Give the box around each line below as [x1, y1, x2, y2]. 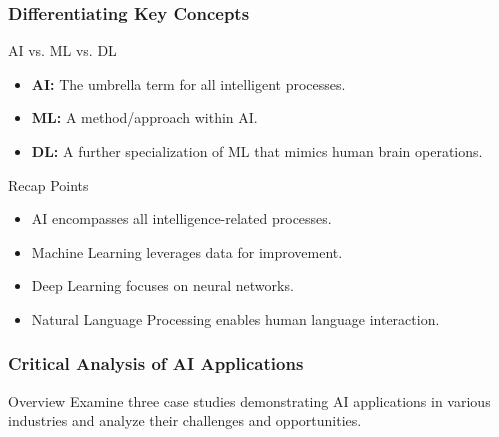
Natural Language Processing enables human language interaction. [31, 308, 440, 329]
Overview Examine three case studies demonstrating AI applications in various [8, 390, 491, 411]
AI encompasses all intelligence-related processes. [31, 208, 332, 229]
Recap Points [8, 174, 89, 195]
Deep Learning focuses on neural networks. [31, 275, 294, 296]
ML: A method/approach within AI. [31, 107, 258, 128]
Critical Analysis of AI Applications [8, 351, 304, 376]
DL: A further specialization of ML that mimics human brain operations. [31, 141, 483, 161]
